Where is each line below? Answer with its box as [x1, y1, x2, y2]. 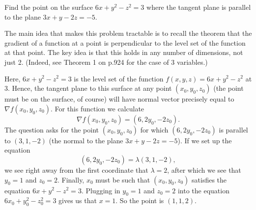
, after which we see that [167, 164, 241, 175]
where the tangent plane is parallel [146, 2, 251, 12]
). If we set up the [177, 135, 232, 145]
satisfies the [192, 174, 227, 184]
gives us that [58, 195, 97, 206]
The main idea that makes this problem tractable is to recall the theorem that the [4, 28, 252, 38]
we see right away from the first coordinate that [4, 164, 148, 175]
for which [140, 124, 169, 134]
